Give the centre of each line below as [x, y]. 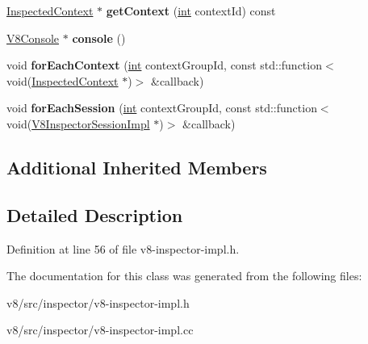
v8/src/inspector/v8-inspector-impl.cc [100, 330]
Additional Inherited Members [137, 167]
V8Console [33, 38]
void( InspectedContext [63, 80]
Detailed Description [95, 214]
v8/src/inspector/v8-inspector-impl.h [98, 302]
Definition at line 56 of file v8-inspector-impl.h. [123, 248]
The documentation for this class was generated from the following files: [184, 276]
